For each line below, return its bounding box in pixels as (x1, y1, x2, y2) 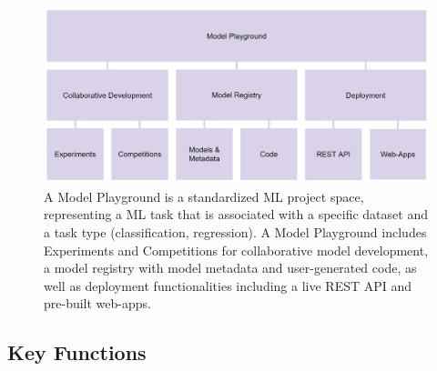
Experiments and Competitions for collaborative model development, (44, 240, 429, 259)
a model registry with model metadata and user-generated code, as (44, 258, 417, 277)
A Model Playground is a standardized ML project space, (44, 186, 364, 206)
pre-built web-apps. (44, 294, 151, 313)
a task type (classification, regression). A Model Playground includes (44, 222, 427, 241)
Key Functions (7, 338, 147, 366)
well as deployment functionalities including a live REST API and (44, 276, 412, 295)
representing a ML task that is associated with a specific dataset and (44, 205, 428, 224)
